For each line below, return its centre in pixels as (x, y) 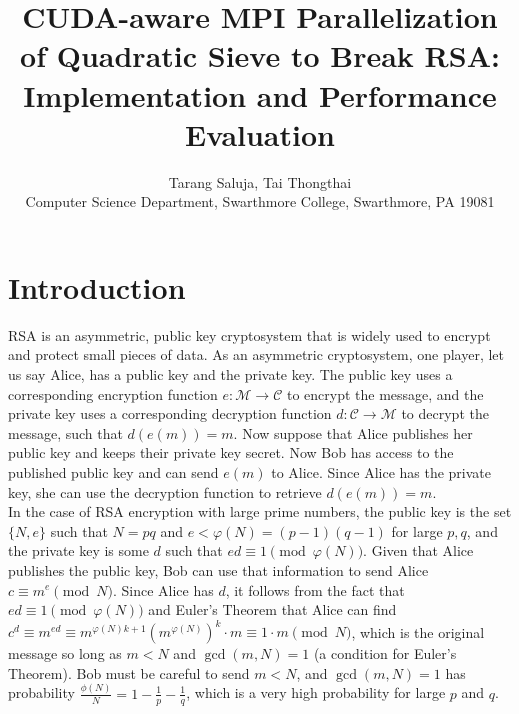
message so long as (65, 653)
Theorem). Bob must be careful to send (129, 672)
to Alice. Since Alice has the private (381, 471)
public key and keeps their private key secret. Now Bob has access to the (231, 452)
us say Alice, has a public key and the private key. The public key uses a (230, 374)
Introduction (97, 286)
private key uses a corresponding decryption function (170, 413)
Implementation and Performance (260, 94)
